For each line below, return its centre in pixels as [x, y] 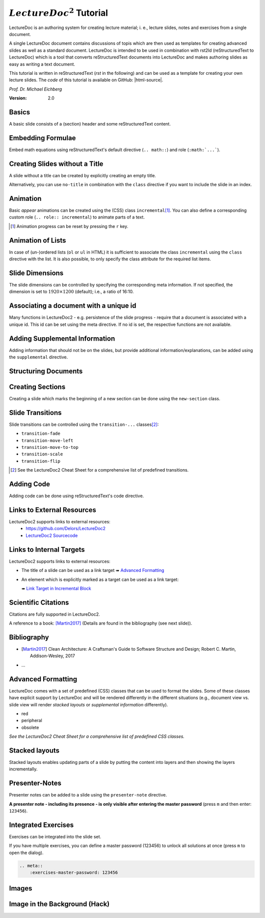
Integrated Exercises [41, 825]
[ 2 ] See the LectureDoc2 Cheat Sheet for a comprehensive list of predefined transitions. [100, 470]
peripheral [32, 721]
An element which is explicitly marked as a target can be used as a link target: [100, 579]
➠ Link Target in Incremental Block [56, 588]
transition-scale [42, 454]
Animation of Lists [38, 240]
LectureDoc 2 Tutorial [58, 12]
